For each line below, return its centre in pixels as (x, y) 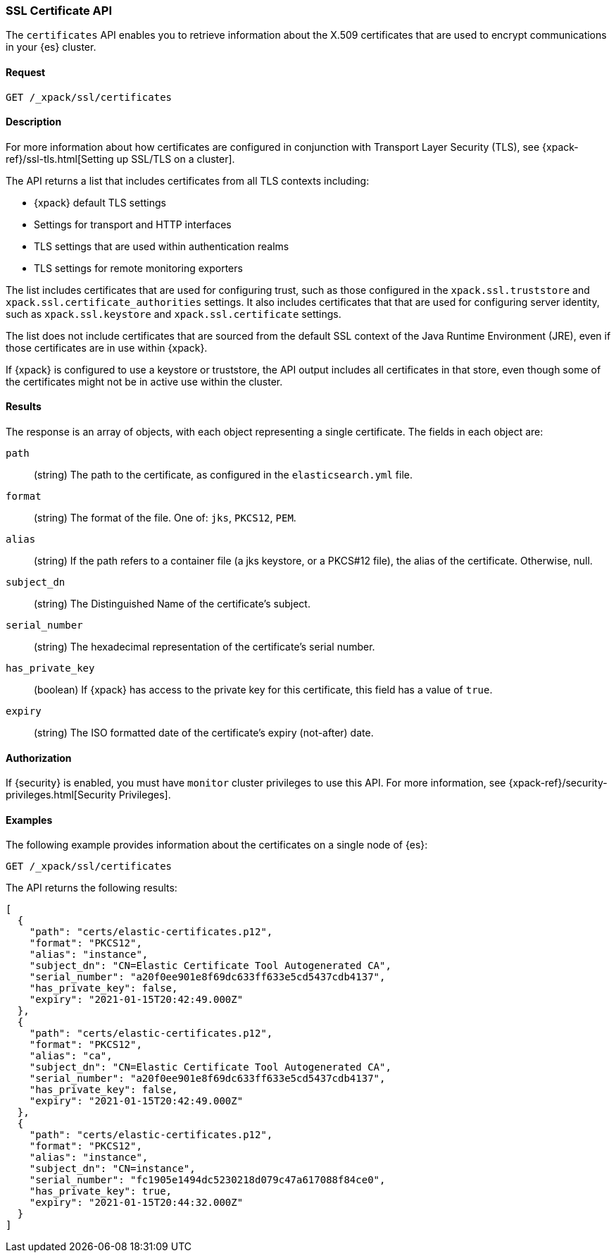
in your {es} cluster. (51, 47)
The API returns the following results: (92, 888)
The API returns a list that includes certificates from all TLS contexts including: (188, 180)
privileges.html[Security (61, 795)
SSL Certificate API (59, 11)
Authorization (39, 758)
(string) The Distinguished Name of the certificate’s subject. (172, 604)
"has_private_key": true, (101, 1191)
